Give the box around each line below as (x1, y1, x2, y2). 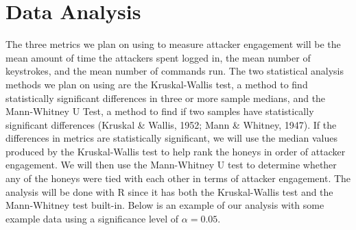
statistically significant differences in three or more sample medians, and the (5, 90, 326, 105)
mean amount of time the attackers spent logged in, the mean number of (5, 50, 311, 64)
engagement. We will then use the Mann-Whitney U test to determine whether (5, 157, 337, 172)
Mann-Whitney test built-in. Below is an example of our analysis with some (5, 198, 324, 212)
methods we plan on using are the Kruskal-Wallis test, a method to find (5, 77, 308, 91)
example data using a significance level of (5, 211, 179, 225)
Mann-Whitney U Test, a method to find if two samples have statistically (5, 104, 314, 118)
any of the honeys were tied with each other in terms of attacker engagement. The (5, 171, 351, 186)
